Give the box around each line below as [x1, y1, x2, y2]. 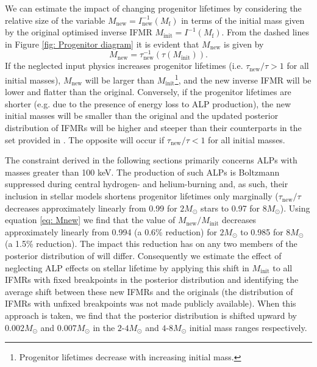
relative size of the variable [5, 13, 105, 26]
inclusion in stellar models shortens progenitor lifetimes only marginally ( [5, 190, 279, 202]
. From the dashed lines [221, 26, 309, 38]
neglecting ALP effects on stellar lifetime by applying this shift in [5, 261, 249, 274]
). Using [280, 201, 310, 214]
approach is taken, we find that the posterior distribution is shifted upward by [5, 308, 297, 321]
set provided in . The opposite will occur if [5, 133, 165, 146]
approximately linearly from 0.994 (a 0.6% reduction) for [5, 225, 217, 238]
